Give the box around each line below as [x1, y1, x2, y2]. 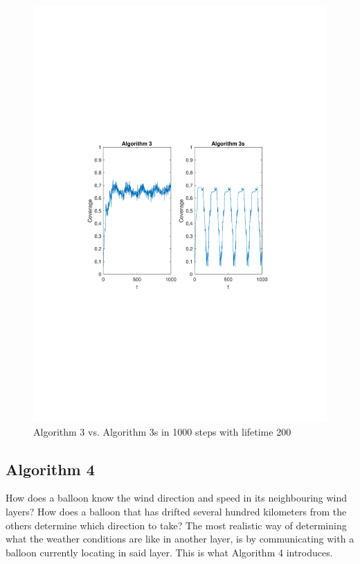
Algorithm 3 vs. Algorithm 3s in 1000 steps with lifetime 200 [33, 424, 291, 438]
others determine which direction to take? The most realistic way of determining [6, 518, 347, 532]
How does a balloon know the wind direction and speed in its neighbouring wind [6, 490, 348, 505]
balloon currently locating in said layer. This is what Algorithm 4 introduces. [6, 545, 333, 559]
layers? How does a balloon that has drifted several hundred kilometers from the [6, 504, 347, 518]
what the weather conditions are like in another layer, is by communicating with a [6, 531, 354, 546]
